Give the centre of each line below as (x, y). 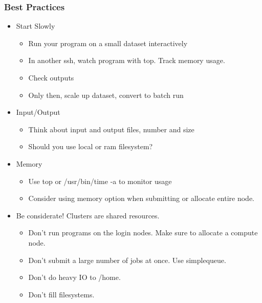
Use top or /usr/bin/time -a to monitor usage (100, 181)
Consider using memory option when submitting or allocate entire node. (141, 198)
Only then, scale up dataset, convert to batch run (106, 95)
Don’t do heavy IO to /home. (74, 277)
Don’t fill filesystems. (61, 294)
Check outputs (51, 77)
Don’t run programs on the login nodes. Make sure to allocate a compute (143, 233)
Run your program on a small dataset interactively (108, 43)
